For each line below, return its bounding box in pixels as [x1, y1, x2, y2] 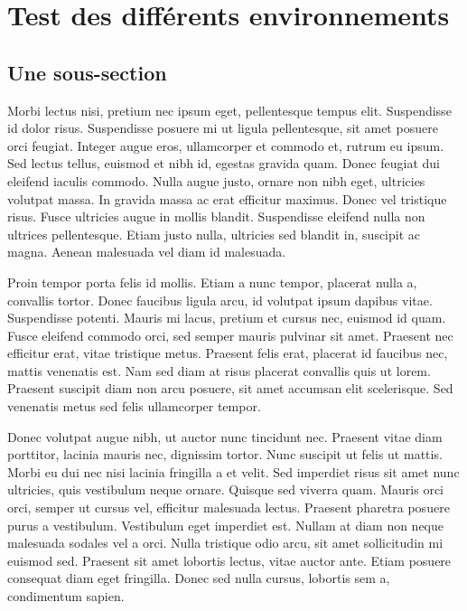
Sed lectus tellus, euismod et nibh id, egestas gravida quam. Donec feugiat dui [7, 154, 440, 173]
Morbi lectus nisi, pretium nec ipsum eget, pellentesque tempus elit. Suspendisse [7, 100, 452, 119]
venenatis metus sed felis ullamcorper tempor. [7, 397, 261, 416]
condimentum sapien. [7, 587, 125, 606]
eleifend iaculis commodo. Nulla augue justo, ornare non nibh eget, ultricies [7, 171, 425, 190]
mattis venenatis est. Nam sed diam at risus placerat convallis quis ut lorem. [7, 361, 431, 380]
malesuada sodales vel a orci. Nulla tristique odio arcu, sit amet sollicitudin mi [7, 533, 444, 552]
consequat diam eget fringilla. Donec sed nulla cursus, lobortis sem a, [7, 569, 390, 587]
